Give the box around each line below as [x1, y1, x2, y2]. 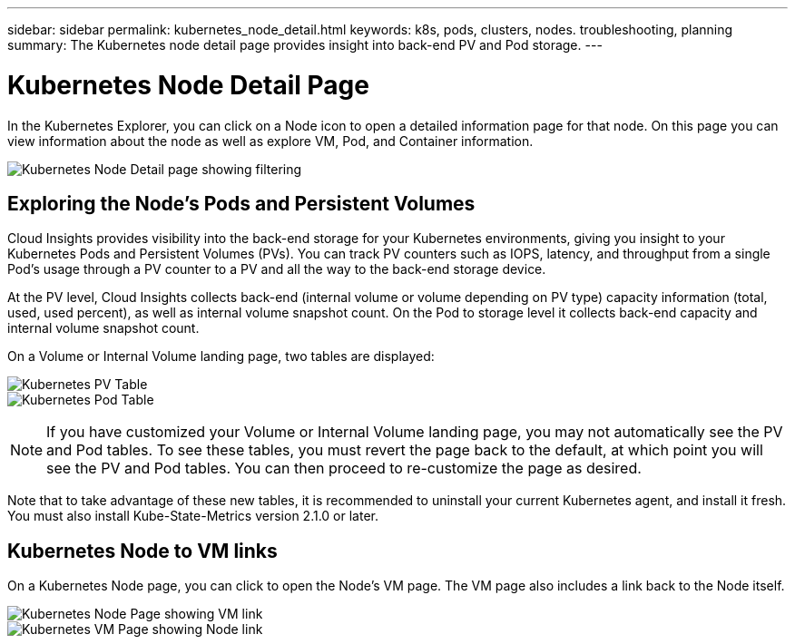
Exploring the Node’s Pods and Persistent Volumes [7, 191, 476, 215]
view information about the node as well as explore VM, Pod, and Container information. [7, 132, 534, 149]
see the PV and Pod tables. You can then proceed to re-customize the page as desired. [46, 459, 642, 478]
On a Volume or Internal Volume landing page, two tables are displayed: [7, 348, 435, 365]
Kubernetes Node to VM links [7, 539, 278, 562]
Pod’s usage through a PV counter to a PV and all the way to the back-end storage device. [7, 261, 546, 278]
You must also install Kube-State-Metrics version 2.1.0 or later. [7, 508, 378, 524]
